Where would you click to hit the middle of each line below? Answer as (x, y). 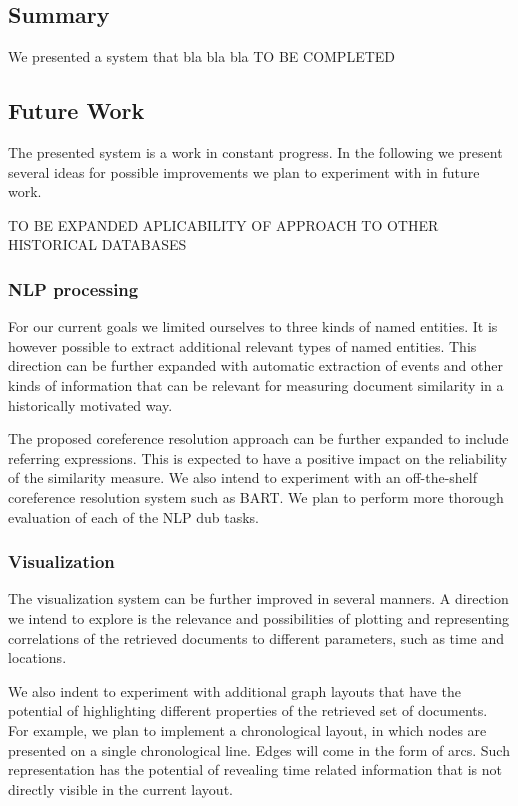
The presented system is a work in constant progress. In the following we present (255, 152)
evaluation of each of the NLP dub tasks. (133, 516)
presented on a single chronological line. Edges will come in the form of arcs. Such (259, 749)
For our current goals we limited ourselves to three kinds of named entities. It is (253, 326)
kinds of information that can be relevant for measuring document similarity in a (256, 384)
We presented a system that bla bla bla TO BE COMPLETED (202, 56)
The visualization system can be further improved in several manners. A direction (258, 598)
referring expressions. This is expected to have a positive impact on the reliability (258, 457)
